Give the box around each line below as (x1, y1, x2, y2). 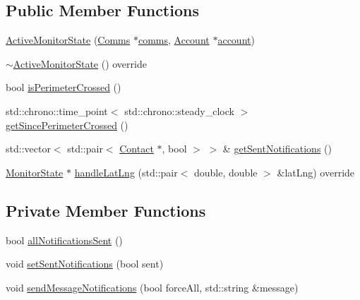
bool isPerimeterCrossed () (6, 80, 121, 95)
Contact (119, 141, 154, 156)
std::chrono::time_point (6, 103, 108, 118)
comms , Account (138, 32, 210, 47)
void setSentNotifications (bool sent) (6, 256, 164, 271)
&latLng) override (277, 164, 355, 179)
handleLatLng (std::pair (74, 164, 178, 179)
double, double (194, 164, 258, 179)
